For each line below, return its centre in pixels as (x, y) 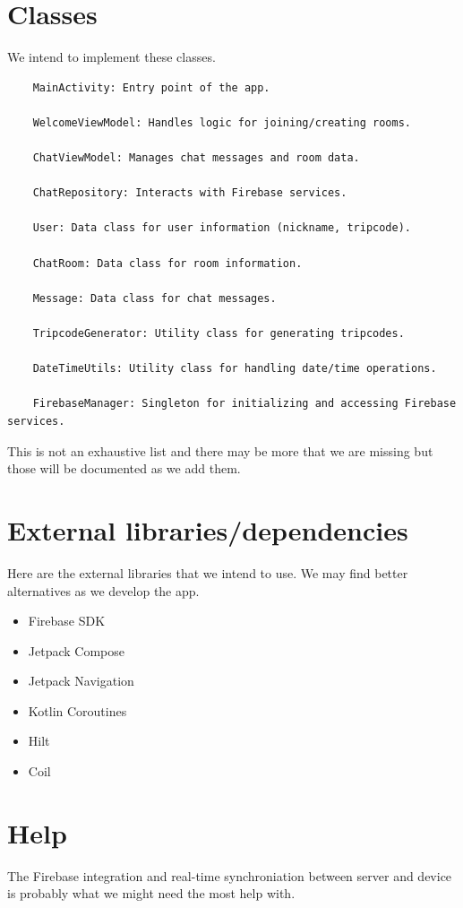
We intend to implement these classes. (111, 57)
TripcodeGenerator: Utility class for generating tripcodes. (219, 334)
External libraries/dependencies (208, 529)
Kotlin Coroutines (77, 710)
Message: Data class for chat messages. (154, 298)
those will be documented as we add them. (124, 468)
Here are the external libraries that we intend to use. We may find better (208, 572)
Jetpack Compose (76, 650)
